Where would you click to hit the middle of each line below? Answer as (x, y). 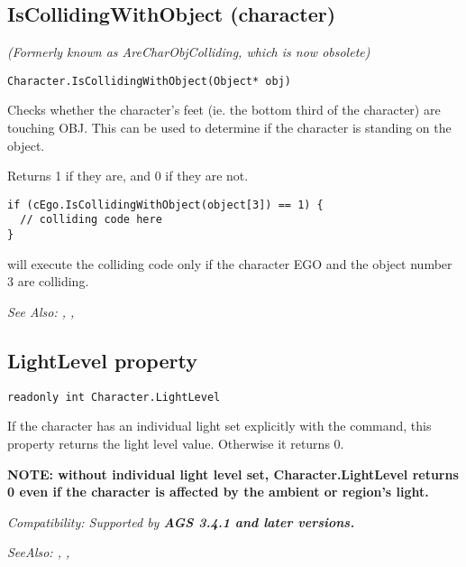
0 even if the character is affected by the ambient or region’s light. (218, 492)
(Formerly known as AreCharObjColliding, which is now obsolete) (189, 52)
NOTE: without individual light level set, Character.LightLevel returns (233, 474)
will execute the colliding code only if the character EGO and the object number (230, 263)
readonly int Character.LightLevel (114, 397)
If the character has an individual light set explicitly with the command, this (219, 426)
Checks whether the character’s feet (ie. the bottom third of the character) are (224, 110)
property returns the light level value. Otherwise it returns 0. (176, 444)
